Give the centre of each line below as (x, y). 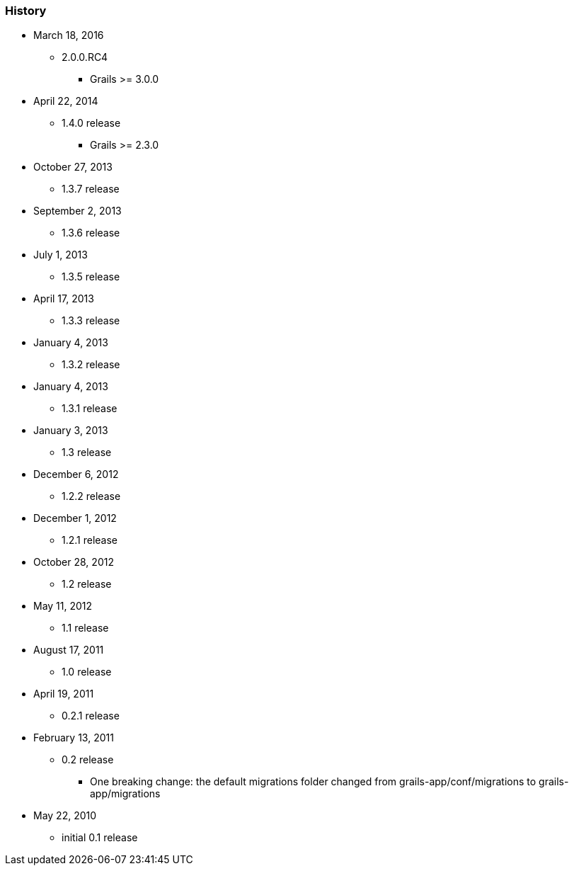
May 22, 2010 (65, 816)
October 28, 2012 (74, 562)
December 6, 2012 (76, 474)
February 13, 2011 (74, 738)
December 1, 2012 (75, 518)
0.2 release (88, 760)
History (26, 11)
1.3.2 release (91, 365)
